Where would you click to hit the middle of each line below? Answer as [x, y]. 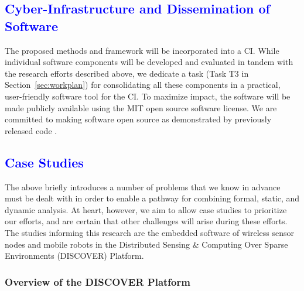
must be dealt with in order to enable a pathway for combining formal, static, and [152, 198]
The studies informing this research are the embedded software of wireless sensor [150, 232]
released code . [31, 130]
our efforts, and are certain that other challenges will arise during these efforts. [146, 221]
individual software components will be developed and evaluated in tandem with [149, 62]
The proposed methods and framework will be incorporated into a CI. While [142, 50]
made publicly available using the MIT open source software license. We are [141, 107]
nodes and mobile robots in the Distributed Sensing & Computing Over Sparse [146, 244]
